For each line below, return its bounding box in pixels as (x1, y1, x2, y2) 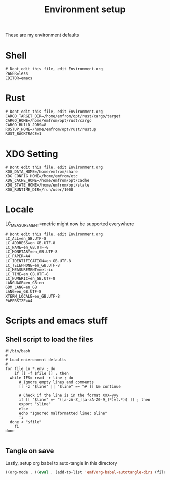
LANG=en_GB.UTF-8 (5, 289, 42, 294)
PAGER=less (5, 71, 28, 77)
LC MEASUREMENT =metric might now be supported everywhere (5, 220, 134, 228)
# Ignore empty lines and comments (18, 379, 94, 385)
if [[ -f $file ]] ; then (14, 371, 69, 376)
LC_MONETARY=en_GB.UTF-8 (5, 249, 58, 254)
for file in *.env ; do (5, 366, 56, 371)
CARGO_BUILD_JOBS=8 (5, 123, 47, 128)
